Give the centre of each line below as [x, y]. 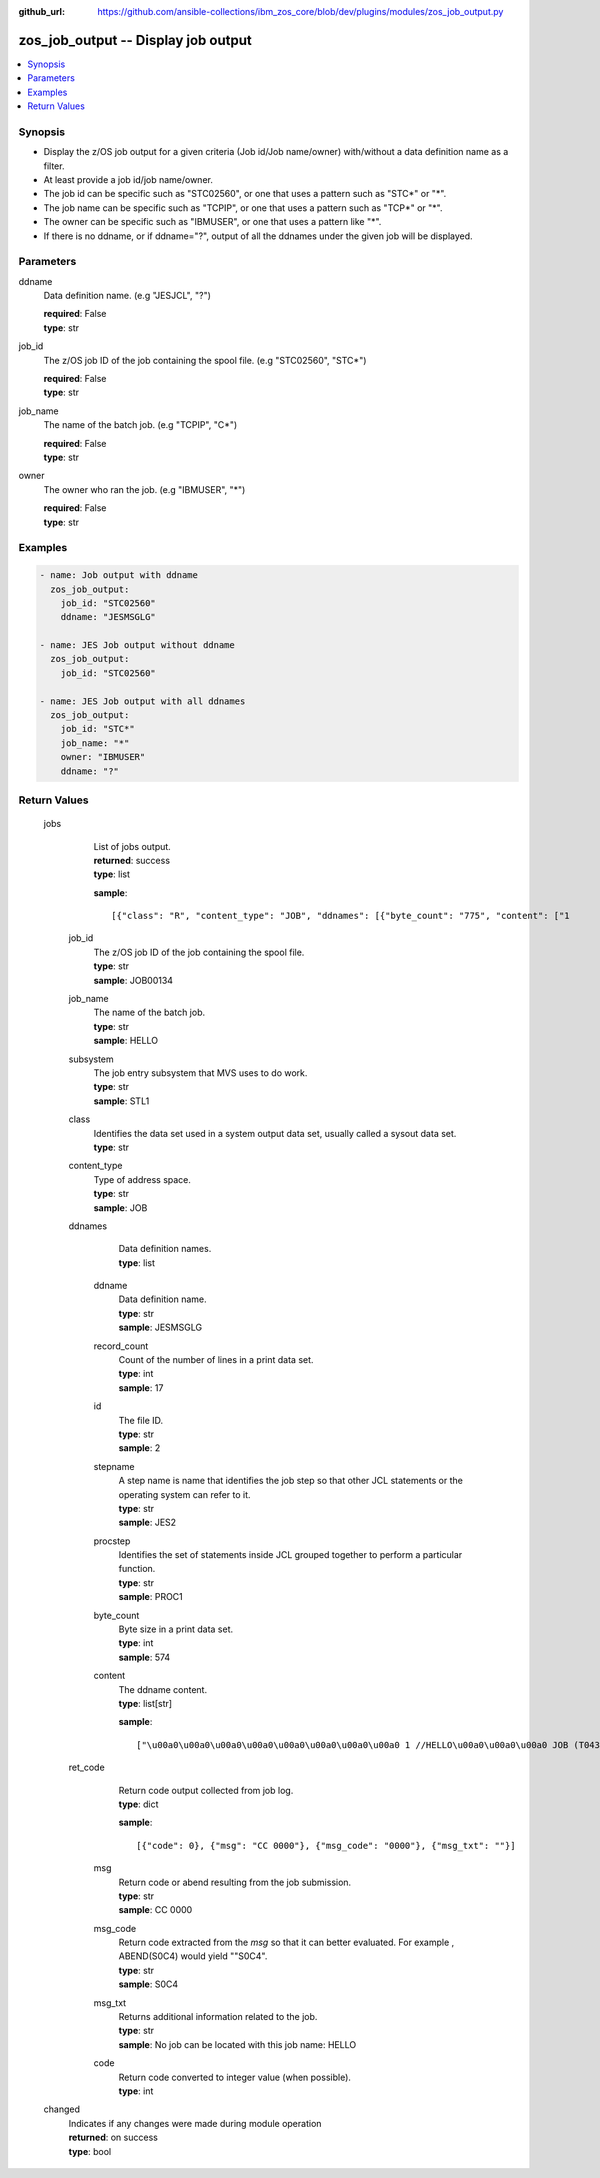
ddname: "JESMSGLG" [108, 617]
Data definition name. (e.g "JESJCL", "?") [127, 296]
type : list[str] [145, 1703]
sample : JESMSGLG [160, 1327]
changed [61, 2109]
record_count [121, 1346]
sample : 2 [139, 1448]
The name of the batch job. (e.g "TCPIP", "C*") [140, 425]
